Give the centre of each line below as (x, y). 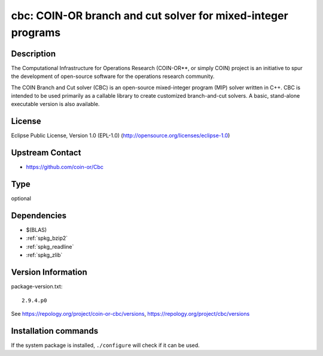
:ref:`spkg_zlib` (44, 255)
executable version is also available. (55, 104)
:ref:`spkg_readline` (50, 246)
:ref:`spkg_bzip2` (47, 238)
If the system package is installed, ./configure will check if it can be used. (105, 345)
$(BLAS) (36, 230)
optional (21, 198)
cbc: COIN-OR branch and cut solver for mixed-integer (150, 16)
